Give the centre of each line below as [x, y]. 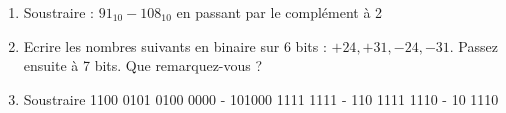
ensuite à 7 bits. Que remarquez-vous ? [143, 65]
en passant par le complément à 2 [279, 12]
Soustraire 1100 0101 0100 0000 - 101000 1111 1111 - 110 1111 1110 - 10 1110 [261, 98]
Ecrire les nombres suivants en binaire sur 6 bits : [175, 45]
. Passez [473, 45]
